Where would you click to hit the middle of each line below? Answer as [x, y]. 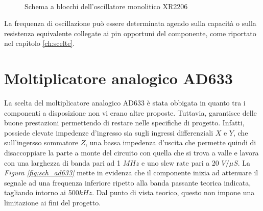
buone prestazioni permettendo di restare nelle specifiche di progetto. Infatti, [124, 123]
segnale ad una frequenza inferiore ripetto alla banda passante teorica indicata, [128, 182]
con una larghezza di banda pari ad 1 [62, 162]
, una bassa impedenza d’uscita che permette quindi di [171, 142]
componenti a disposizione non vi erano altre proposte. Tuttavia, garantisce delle [130, 112]
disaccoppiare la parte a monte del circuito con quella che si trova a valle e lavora [131, 153]
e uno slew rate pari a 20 [180, 162]
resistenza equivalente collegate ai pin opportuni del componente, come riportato [130, 33]
